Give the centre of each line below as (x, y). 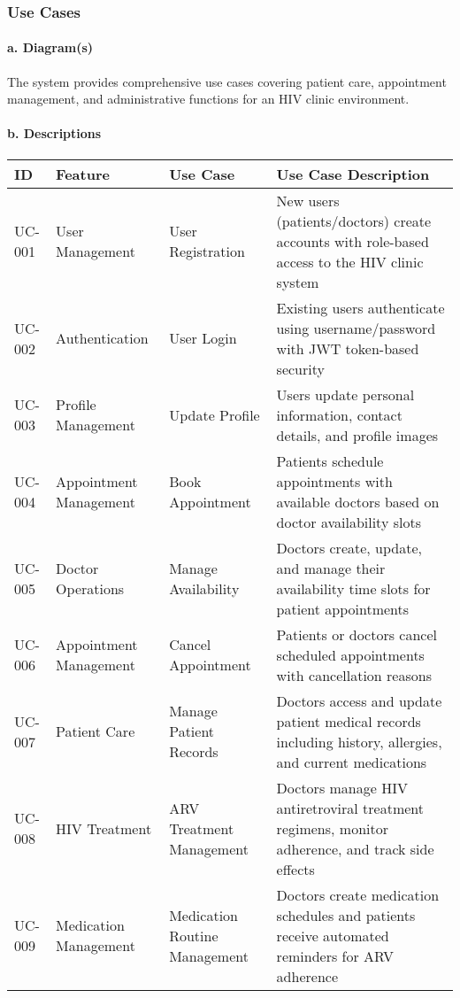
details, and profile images (357, 435)
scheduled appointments (350, 654)
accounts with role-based (353, 241)
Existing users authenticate (360, 307)
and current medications (352, 762)
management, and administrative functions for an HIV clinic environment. (208, 99)
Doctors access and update (359, 700)
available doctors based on (358, 501)
